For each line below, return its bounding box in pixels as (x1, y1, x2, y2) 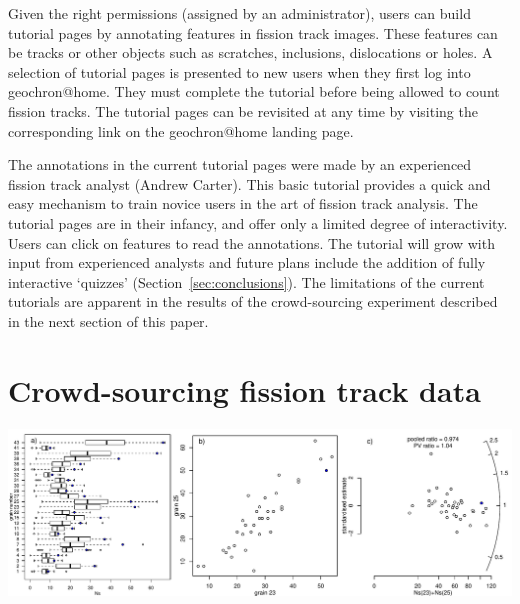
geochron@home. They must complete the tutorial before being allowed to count (8, 81, 500, 102)
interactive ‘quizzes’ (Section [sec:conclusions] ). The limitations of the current (8, 271, 485, 292)
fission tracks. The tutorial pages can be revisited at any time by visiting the (8, 100, 478, 121)
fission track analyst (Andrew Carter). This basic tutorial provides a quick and (8, 173, 491, 194)
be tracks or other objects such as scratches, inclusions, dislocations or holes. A (8, 42, 493, 63)
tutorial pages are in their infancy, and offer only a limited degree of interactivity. (8, 212, 508, 233)
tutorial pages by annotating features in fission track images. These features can (8, 22, 498, 43)
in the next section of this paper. (8, 310, 209, 331)
